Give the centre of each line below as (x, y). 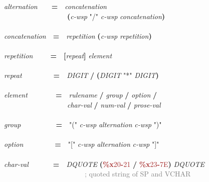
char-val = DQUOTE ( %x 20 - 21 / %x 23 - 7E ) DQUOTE (104, 164)
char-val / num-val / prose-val (114, 104)
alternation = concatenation (55, 6)
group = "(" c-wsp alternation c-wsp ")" (83, 124)
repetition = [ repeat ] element (58, 55)
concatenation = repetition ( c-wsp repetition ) (78, 35)
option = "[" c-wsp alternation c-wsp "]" (82, 144)
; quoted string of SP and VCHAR (138, 174)
